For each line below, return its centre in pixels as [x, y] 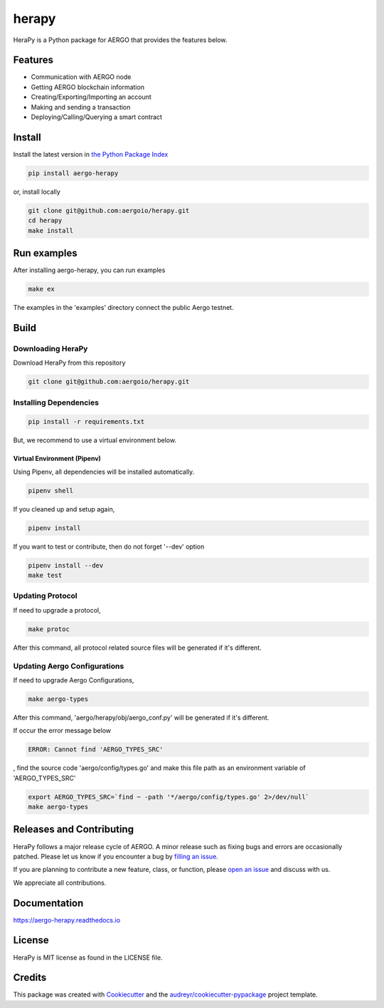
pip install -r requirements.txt [86, 422]
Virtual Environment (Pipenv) [57, 459]
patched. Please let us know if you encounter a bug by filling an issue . [116, 856]
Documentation [48, 903]
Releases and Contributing [74, 830]
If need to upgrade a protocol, [57, 610]
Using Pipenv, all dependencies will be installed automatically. [104, 472]
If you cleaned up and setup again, [64, 509]
